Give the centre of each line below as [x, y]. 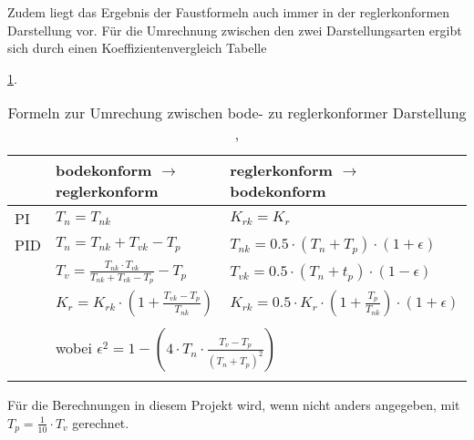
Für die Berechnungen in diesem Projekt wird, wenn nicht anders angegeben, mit [234, 405]
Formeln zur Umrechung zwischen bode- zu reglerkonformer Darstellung [237, 113]
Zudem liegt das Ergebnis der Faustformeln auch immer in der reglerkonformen [229, 12]
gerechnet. [101, 422]
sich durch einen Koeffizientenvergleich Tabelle [137, 48]
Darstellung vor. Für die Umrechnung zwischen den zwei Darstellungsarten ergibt [235, 30]
